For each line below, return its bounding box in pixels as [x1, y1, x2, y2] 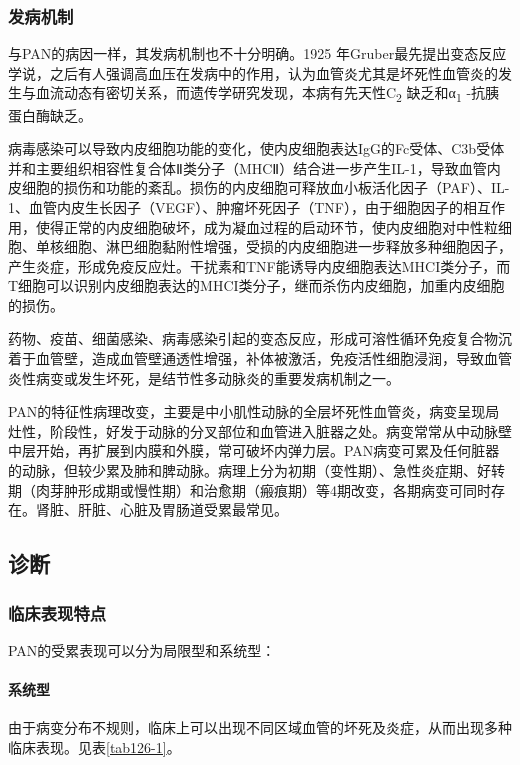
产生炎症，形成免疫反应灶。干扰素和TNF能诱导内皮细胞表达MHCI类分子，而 [8, 255, 511, 276]
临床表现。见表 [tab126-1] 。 [8, 736, 181, 757]
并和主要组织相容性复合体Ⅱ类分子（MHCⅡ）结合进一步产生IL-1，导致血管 [8, 157, 487, 178]
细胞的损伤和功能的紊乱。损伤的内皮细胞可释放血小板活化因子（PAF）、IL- [21, 177, 510, 198]
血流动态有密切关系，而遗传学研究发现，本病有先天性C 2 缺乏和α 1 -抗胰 [35, 82, 500, 106]
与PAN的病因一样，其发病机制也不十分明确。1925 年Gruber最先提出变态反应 [8, 43, 507, 64]
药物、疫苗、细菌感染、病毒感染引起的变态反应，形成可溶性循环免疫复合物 [8, 328, 498, 349]
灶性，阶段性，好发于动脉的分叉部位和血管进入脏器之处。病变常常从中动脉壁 [8, 420, 512, 441]
